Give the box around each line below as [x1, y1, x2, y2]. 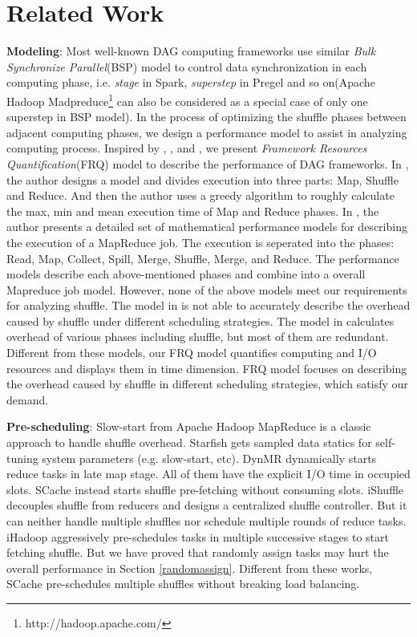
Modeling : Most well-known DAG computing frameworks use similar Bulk [6, 43, 376, 59]
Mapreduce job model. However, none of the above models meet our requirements [6, 281, 407, 298]
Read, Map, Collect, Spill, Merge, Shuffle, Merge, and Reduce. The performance [6, 250, 399, 266]
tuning [6, 449, 38, 466]
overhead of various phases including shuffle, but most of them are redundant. [6, 328, 389, 345]
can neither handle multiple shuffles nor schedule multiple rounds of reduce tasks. [6, 513, 407, 529]
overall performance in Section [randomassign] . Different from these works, [6, 559, 373, 576]
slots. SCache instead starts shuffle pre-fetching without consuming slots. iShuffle [6, 481, 404, 497]
